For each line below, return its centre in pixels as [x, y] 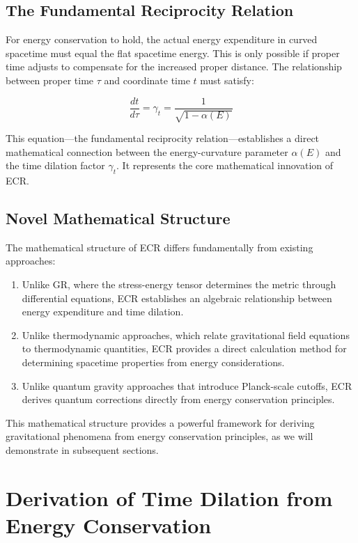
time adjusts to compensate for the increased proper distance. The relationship [174, 66]
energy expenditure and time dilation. [103, 312]
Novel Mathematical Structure [118, 218]
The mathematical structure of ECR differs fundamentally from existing [159, 247]
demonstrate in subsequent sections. [82, 449]
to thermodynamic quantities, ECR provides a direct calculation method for [184, 348]
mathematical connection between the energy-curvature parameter [147, 151]
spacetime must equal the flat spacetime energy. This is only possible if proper [173, 53]
